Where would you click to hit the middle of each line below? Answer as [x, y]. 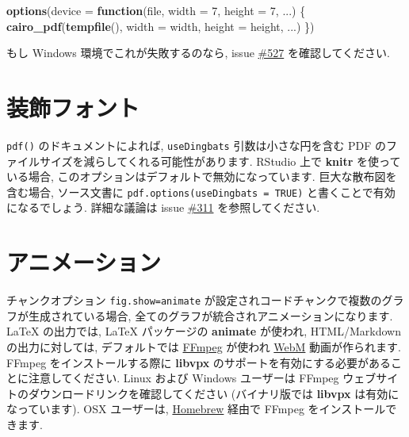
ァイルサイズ [40, 161]
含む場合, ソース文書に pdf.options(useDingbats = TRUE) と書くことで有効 [201, 192]
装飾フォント [73, 107]
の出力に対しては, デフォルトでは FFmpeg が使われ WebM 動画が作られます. [204, 346]
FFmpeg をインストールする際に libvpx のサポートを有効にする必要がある [199, 362]
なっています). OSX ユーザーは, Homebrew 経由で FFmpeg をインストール [196, 409]
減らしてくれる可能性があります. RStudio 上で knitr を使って [242, 161]
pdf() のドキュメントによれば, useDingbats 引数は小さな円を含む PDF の [197, 145]
